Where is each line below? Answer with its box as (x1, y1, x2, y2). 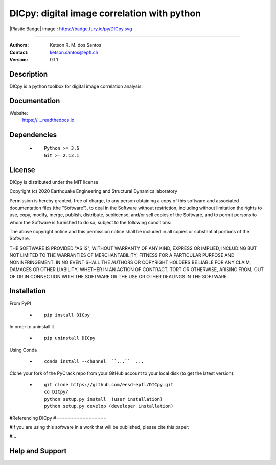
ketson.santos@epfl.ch (50, 49, 98, 56)
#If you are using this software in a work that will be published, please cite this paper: (9, 424, 189, 430)
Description (9, 69, 48, 79)
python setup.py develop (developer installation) (44, 403, 174, 409)
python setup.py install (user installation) (44, 396, 163, 402)
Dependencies (9, 130, 57, 139)
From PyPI (9, 300, 32, 306)
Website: (9, 110, 28, 116)
